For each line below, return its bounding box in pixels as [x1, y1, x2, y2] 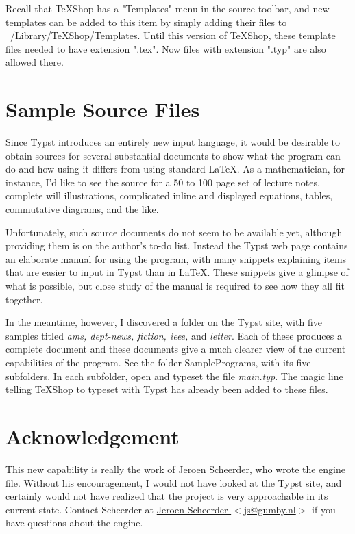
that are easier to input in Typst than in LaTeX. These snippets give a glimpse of [5, 265, 349, 279]
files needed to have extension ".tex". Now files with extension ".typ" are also [5, 41, 326, 55]
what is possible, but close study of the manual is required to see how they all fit [5, 279, 345, 293]
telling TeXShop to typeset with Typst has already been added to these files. [5, 382, 328, 396]
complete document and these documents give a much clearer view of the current [5, 342, 346, 356]
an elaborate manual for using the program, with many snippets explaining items [5, 251, 347, 266]
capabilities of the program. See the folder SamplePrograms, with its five [5, 355, 311, 369]
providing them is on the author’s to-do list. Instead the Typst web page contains [5, 238, 348, 253]
